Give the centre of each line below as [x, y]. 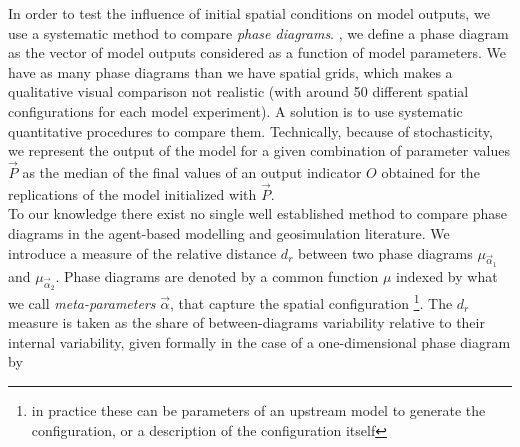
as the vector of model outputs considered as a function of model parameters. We [257, 52]
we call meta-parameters [82, 302]
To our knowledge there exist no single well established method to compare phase [258, 213]
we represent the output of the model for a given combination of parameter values [259, 150]
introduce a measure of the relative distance [142, 252]
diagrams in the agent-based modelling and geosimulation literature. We [229, 232]
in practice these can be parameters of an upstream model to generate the [258, 410]
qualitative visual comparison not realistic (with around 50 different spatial [238, 91]
